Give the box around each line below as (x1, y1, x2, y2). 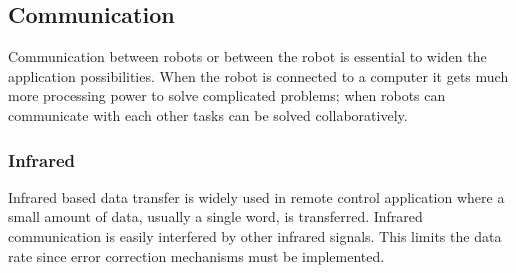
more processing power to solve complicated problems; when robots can (8, 85, 446, 106)
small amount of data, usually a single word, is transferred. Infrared (8, 206, 423, 227)
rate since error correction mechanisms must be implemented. (8, 245, 385, 266)
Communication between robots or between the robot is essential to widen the (8, 46, 487, 67)
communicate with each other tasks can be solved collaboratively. (8, 104, 408, 125)
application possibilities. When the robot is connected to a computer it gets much (8, 65, 509, 86)
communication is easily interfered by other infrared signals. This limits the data (8, 225, 502, 246)
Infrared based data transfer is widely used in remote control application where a (8, 186, 505, 207)
